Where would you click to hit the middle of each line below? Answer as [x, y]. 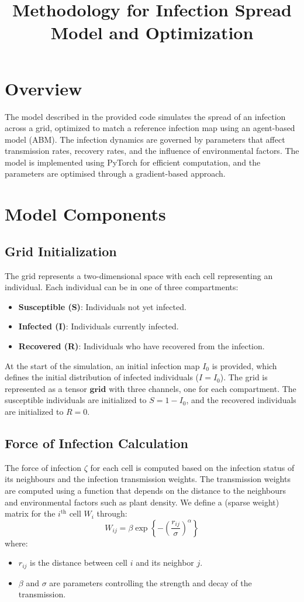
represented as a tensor [46, 388]
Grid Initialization [61, 251]
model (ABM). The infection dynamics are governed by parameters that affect [145, 139]
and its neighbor [165, 563]
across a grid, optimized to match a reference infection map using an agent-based [150, 128]
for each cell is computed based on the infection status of [192, 467]
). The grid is [244, 377]
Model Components [85, 214]
